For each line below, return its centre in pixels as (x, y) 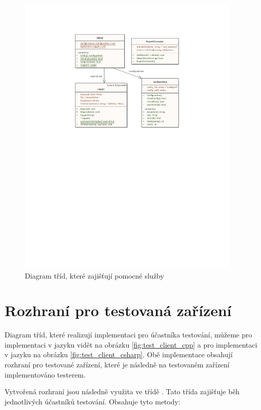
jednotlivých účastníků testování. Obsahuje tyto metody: (92, 401)
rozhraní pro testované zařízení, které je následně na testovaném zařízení (117, 365)
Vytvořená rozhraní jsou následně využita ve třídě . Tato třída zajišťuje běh (122, 391)
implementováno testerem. (45, 374)
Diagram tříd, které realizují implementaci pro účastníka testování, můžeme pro (128, 335)
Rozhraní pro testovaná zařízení (118, 310)
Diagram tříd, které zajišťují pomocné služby (95, 275)
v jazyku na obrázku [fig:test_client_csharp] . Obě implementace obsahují (119, 354)
